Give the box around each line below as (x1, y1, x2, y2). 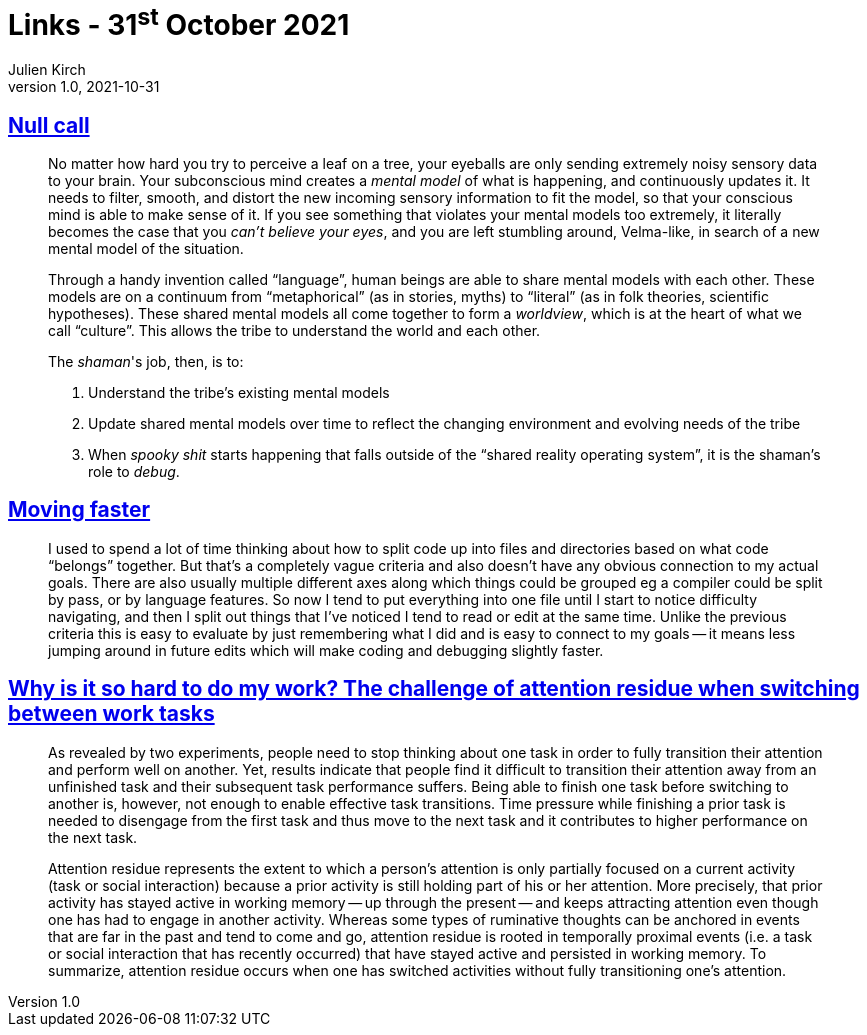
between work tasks (8, 701, 215, 727)
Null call (8, 112, 90, 138)
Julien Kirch (8, 61, 86, 79)
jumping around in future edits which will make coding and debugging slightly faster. (48, 641, 604, 659)
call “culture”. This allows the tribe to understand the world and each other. (48, 321, 541, 339)
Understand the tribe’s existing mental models (88, 383, 390, 401)
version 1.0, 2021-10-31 (8, 78, 160, 96)
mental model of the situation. (48, 239, 244, 257)
